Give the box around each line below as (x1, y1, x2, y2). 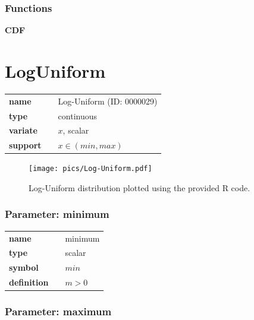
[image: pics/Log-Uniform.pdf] (29, 164, 152, 173)
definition (9, 276, 49, 289)
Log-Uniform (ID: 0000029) (58, 94, 158, 107)
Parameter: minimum (5, 207, 109, 221)
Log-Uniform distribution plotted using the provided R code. (29, 181, 250, 194)
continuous (58, 109, 98, 122)
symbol (9, 261, 39, 274)
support (9, 139, 42, 151)
